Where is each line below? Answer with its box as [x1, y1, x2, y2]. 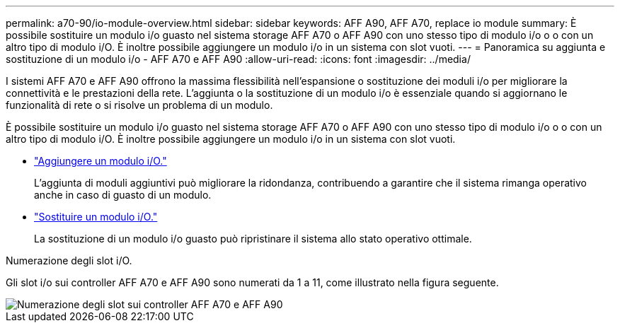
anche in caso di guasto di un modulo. [34, 189, 212, 201]
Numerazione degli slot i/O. [6, 254, 132, 266]
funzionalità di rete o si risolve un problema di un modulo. [6, 99, 273, 111]
